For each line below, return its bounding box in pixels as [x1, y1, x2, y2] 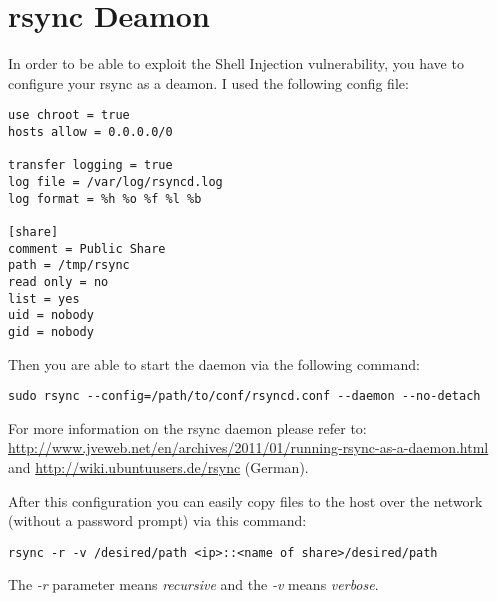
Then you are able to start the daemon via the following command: [8, 353, 420, 374]
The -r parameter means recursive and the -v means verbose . [8, 574, 379, 595]
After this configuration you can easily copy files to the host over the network [8, 490, 483, 511]
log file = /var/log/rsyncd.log [8, 174, 223, 189]
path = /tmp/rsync [8, 258, 130, 273]
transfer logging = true [8, 158, 173, 173]
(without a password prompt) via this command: [8, 510, 307, 531]
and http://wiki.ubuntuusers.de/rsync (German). [8, 456, 309, 477]
